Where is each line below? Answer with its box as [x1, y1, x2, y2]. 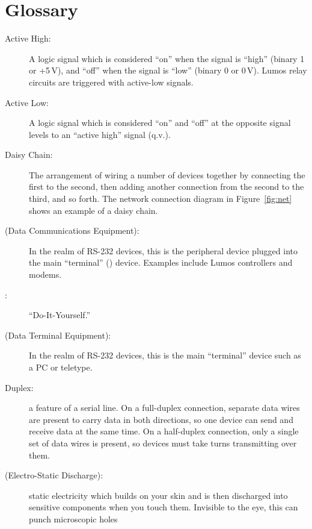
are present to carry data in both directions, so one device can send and [29, 413, 293, 425]
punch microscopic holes [29, 512, 118, 525]
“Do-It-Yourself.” [29, 308, 91, 321]
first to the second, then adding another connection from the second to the [29, 180, 304, 193]
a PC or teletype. [29, 361, 93, 373]
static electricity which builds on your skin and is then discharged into [29, 489, 288, 501]
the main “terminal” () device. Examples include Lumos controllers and [29, 256, 293, 269]
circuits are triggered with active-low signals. [29, 75, 194, 88]
